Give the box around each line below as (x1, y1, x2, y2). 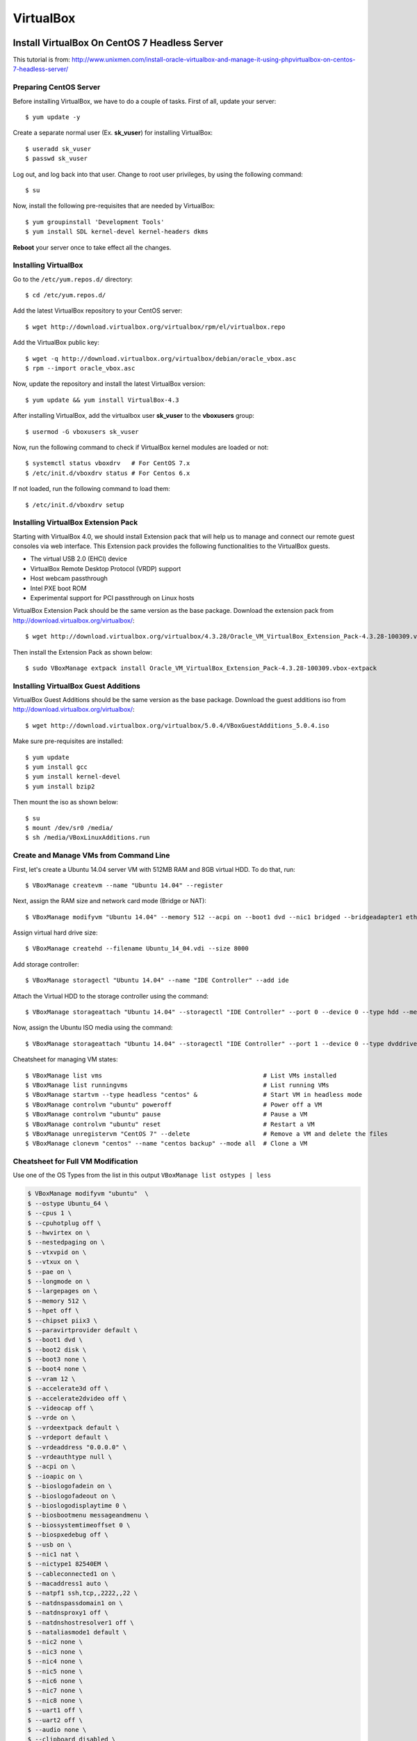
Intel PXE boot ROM (30, 584, 87, 592)
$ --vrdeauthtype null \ (27, 1453, 113, 1460)
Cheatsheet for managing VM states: (13, 1055, 118, 1063)
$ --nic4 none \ (27, 1657, 83, 1666)
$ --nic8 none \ (27, 1696, 83, 1704)
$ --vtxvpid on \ (27, 1248, 87, 1256)
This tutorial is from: (13, 56, 71, 64)
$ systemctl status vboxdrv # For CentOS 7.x (25, 460, 190, 467)
